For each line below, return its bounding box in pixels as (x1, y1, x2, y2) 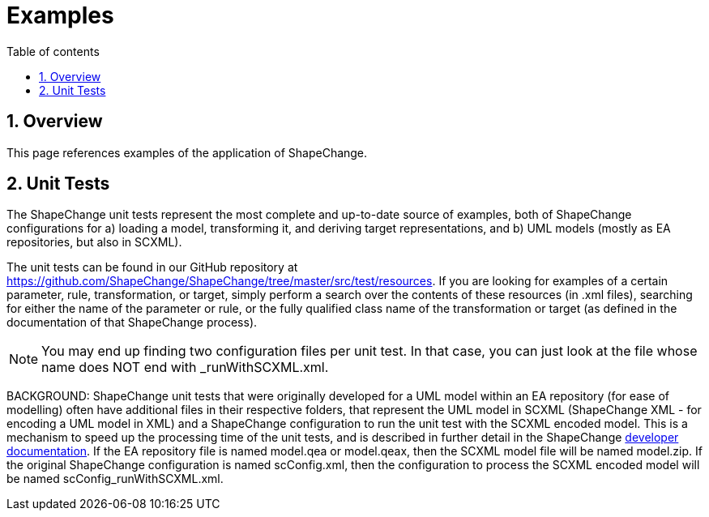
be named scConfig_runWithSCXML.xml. (6, 472, 224, 486)
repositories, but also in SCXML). (6, 235, 182, 250)
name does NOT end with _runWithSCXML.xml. (41, 359, 329, 376)
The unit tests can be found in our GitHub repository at (6, 260, 298, 275)
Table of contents (6, 44, 100, 58)
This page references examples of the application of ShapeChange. (6, 145, 368, 160)
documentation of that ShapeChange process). (6, 315, 258, 330)
